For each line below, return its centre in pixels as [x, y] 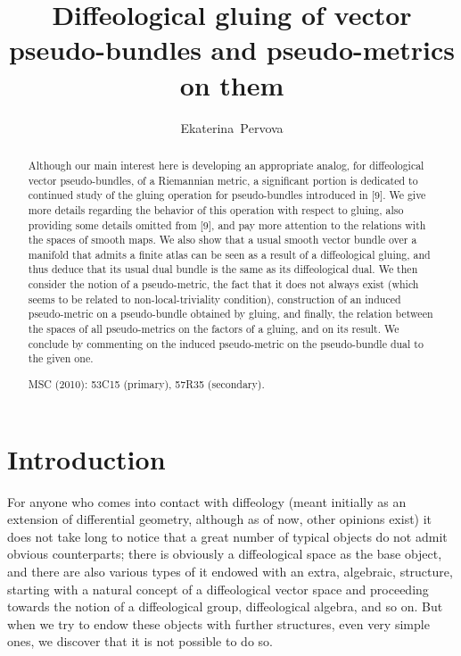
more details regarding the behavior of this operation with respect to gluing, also [216, 209]
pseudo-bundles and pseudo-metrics [232, 50]
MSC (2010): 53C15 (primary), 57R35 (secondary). [146, 383]
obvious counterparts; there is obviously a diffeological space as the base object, [225, 554]
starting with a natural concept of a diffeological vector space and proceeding [218, 589]
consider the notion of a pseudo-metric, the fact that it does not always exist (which [223, 284]
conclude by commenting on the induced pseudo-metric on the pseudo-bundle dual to [226, 343]
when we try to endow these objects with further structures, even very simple [218, 623]
